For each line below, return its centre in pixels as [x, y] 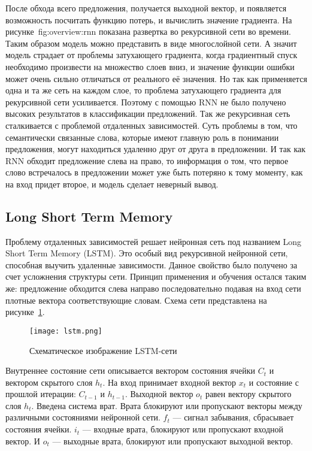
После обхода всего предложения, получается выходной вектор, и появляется [146, 8]
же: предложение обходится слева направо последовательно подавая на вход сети [153, 288]
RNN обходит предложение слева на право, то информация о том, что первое [147, 160]
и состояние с [274, 382]
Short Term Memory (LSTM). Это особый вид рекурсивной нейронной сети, [147, 253]
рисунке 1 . [25, 312]
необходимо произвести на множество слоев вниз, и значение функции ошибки [150, 66]
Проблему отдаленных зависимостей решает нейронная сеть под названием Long [153, 241]
